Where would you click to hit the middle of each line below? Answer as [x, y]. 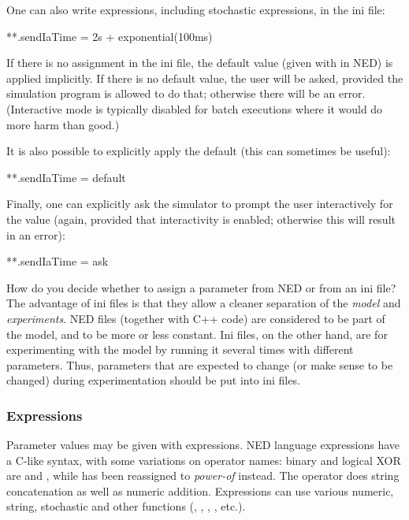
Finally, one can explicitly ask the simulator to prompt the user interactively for [200, 204]
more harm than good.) [63, 124]
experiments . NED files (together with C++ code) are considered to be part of [196, 318]
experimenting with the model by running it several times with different [180, 349]
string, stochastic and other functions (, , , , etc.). [126, 506]
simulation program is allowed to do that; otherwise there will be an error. [186, 93]
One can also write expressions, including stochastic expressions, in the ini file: [196, 9]
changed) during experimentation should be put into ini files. [153, 380]
